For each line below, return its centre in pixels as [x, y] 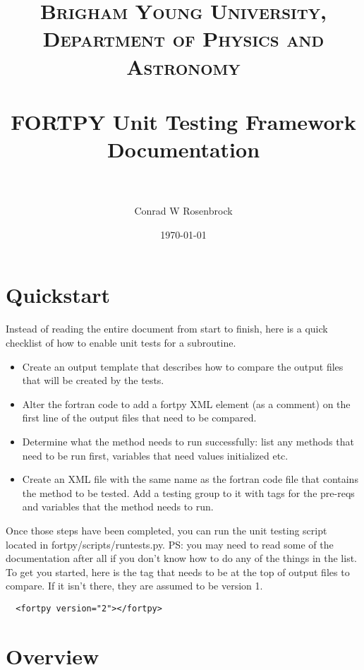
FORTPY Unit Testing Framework [183, 121]
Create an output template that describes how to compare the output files [183, 366]
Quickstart [58, 295]
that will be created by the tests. [93, 380]
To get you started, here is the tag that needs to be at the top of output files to [178, 572]
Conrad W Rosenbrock [183, 211]
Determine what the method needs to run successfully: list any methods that [188, 441]
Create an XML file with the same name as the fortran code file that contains [190, 479]
